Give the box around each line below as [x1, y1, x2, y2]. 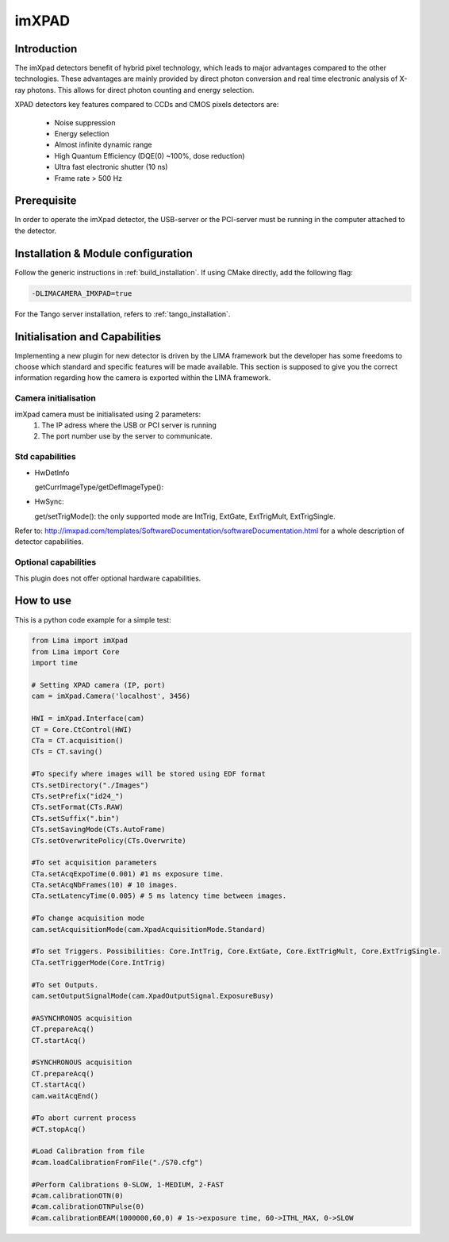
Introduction [14, 42, 78, 56]
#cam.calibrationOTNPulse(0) [31, 1202, 145, 1211]
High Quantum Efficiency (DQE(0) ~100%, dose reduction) [54, 151, 245, 160]
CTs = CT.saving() [31, 747, 103, 757]
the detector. [14, 226, 57, 236]
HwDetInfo [34, 468, 70, 477]
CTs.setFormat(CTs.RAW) [31, 803, 125, 812]
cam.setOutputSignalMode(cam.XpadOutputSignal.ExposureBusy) [31, 991, 274, 1000]
